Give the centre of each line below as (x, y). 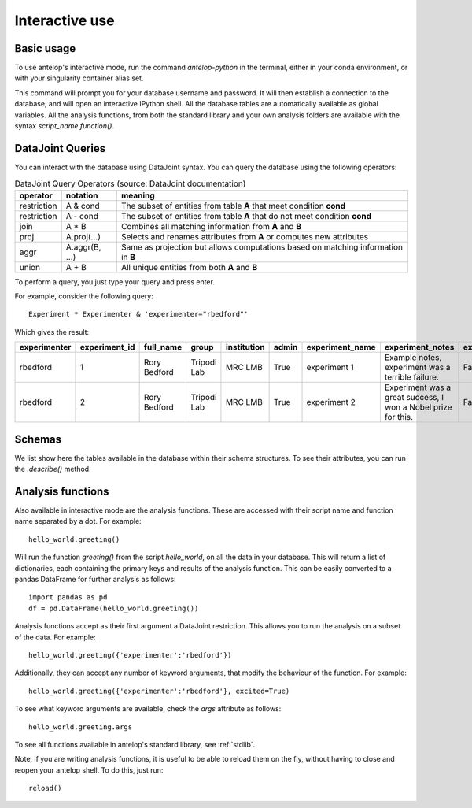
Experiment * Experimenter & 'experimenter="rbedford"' (138, 314)
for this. (398, 417)
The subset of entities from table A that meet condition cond (233, 206)
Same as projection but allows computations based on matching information (262, 246)
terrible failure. (412, 377)
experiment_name (341, 347)
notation (82, 195)
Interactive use (65, 20)
